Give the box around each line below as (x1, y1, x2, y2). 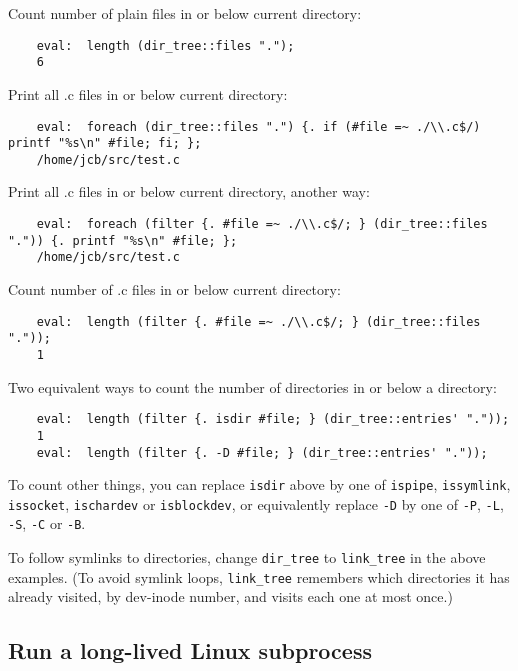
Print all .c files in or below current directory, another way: (8, 181, 370, 202)
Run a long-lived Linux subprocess (8, 635, 372, 666)
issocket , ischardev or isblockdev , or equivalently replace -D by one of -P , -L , (8, 493, 504, 514)
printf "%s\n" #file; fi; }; (8, 136, 202, 151)
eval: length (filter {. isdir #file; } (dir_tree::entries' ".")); (36, 412, 510, 427)
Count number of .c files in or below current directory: (8, 279, 341, 300)
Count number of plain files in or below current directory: (8, 3, 362, 23)
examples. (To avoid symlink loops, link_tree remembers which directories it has (8, 566, 510, 587)
